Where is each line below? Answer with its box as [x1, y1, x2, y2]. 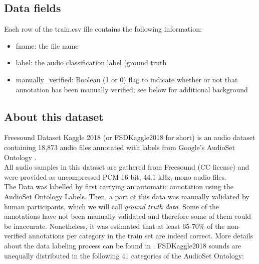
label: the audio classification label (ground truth [16, 57, 167, 68]
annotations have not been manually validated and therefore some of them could [4, 211, 251, 221]
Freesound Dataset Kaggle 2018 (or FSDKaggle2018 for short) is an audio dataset [4, 132, 255, 143]
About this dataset [4, 108, 104, 124]
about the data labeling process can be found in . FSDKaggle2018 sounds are [4, 240, 241, 250]
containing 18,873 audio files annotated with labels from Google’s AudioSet [4, 142, 235, 152]
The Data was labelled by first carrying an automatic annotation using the [4, 181, 233, 192]
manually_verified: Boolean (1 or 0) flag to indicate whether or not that [16, 74, 238, 84]
